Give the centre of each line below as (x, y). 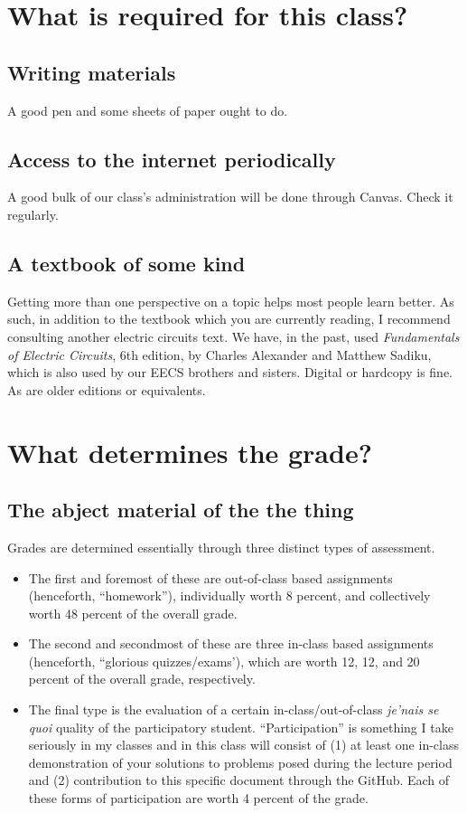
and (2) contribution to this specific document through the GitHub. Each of (239, 780)
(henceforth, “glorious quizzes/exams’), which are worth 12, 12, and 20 (224, 661)
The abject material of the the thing (181, 510)
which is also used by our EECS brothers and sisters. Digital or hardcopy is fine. (230, 372)
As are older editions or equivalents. (107, 389)
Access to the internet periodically (172, 159)
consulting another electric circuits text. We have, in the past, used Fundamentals (233, 336)
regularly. (33, 214)
